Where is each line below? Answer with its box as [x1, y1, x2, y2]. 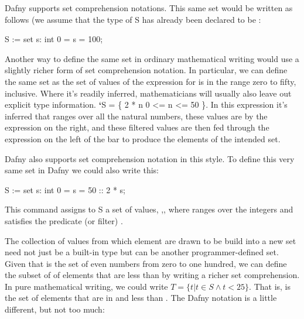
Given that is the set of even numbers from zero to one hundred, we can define [5, 257, 287, 269]
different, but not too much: [5, 303, 105, 315]
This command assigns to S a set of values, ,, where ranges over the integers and [5, 203, 293, 215]
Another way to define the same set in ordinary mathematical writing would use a [5, 52, 299, 64]
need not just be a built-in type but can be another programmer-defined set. [5, 246, 279, 258]
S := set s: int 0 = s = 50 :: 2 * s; [5, 183, 125, 195]
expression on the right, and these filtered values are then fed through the [5, 121, 269, 133]
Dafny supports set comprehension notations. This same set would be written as [5, 2, 293, 13]
